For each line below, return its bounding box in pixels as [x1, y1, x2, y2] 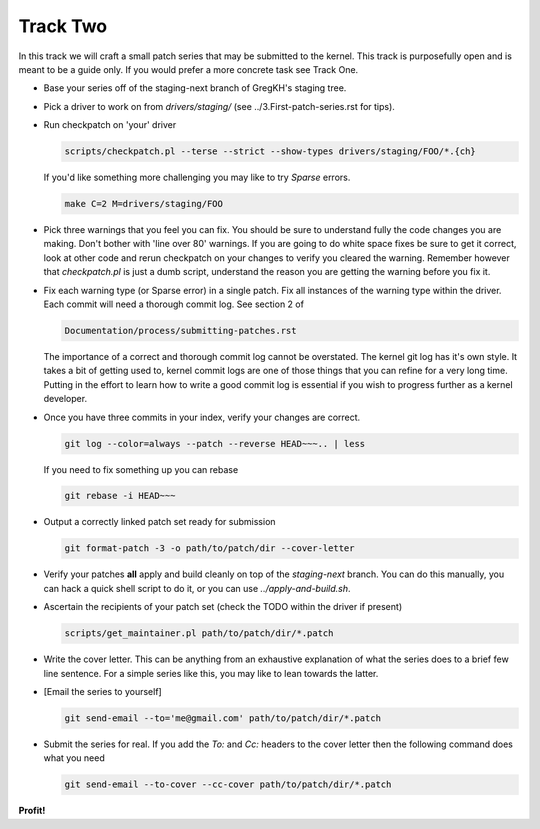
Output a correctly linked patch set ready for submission [43, 516, 276, 528]
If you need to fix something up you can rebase [43, 463, 239, 475]
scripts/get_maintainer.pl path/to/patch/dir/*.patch [64, 628, 334, 639]
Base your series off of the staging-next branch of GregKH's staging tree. [43, 82, 347, 94]
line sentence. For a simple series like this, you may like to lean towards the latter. [43, 667, 379, 679]
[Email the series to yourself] [43, 685, 162, 697]
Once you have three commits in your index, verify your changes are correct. [43, 411, 361, 423]
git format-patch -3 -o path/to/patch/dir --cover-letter [64, 543, 355, 554]
